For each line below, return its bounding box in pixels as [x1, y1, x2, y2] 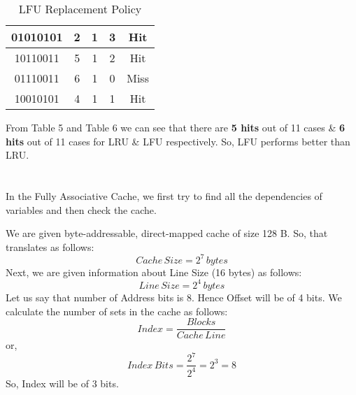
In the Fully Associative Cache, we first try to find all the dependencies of [6, 188, 322, 203]
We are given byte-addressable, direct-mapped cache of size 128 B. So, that [6, 226, 328, 240]
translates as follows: [6, 239, 94, 254]
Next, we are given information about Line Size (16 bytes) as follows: [6, 264, 302, 279]
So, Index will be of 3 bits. [6, 375, 119, 390]
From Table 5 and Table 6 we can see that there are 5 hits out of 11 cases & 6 [6, 120, 346, 134]
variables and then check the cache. [6, 202, 157, 217]
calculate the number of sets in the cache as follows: [6, 303, 228, 318]
